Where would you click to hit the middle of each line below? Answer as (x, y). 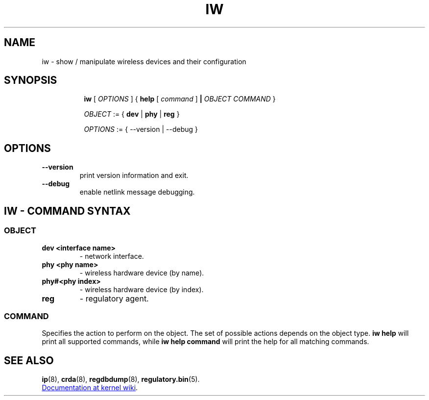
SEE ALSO (29, 360)
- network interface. (112, 256)
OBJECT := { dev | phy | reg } (132, 114)
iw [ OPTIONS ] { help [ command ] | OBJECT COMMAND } (180, 99)
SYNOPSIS (31, 80)
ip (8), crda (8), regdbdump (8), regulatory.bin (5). (121, 379)
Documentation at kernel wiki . (90, 388)
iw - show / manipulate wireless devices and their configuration (144, 61)
